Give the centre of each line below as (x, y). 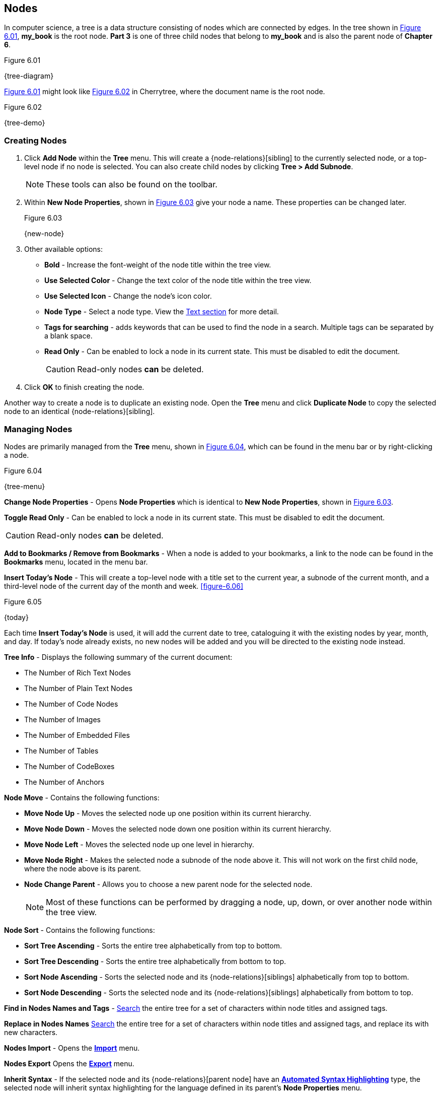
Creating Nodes (35, 140)
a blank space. (68, 336)
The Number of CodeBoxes (69, 766)
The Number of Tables (61, 750)
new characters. (31, 1032)
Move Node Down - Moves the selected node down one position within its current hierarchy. (178, 829)
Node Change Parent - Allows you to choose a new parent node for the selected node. (168, 884)
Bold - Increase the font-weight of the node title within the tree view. (158, 265)
